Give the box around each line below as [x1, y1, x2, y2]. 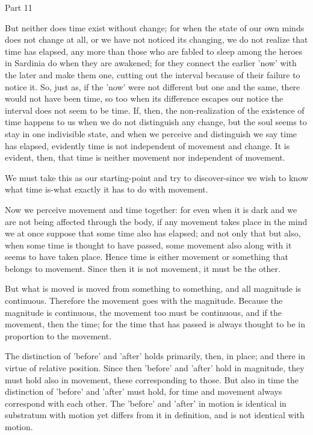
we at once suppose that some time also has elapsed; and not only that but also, [5, 227, 301, 239]
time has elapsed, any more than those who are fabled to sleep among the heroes [5, 45, 303, 57]
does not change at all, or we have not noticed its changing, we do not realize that [5, 33, 308, 46]
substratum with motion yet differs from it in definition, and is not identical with [5, 409, 305, 421]
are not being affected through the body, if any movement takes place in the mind [5, 215, 308, 227]
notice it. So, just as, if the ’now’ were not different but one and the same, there [5, 80, 300, 93]
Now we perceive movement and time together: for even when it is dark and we [5, 203, 297, 215]
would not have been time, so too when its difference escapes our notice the [5, 92, 284, 105]
